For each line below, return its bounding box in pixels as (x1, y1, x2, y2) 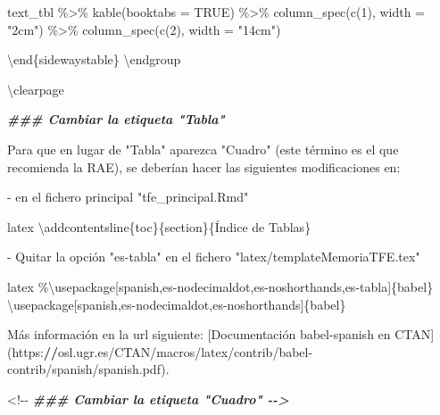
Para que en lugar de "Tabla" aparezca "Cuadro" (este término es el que (7, 139, 399, 158)
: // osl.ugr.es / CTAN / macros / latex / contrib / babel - (40, 342, 313, 361)
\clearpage (7, 79, 64, 98)
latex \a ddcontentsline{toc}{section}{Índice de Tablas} (7, 217, 311, 236)
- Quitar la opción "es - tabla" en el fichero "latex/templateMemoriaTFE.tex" (7, 247, 420, 266)
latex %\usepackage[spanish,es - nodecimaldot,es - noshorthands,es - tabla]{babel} (7, 277, 434, 295)
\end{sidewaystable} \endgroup (7, 50, 181, 69)
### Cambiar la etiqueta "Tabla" (7, 110, 225, 129)
